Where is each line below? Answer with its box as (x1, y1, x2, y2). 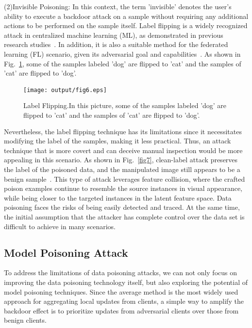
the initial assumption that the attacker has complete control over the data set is (4, 211, 245, 221)
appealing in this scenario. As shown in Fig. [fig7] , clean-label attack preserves (4, 155, 238, 165)
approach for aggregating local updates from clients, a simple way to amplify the (4, 296, 244, 306)
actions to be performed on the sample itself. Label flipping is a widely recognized (4, 20, 248, 31)
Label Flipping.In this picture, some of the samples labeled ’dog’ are (23, 100, 227, 110)
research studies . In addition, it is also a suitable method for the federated (4, 39, 228, 49)
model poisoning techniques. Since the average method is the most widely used (4, 286, 238, 297)
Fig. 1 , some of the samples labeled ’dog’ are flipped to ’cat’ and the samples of (4, 58, 241, 68)
